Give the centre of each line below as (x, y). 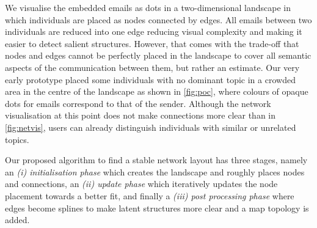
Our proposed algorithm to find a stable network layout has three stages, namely (156, 160)
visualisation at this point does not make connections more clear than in (140, 115)
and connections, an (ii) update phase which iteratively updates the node (141, 184)
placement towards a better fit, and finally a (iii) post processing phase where (150, 195)
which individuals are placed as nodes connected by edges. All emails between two (158, 19)
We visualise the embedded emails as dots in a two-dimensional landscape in (148, 7)
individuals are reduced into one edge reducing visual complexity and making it (154, 31)
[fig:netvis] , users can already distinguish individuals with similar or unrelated (151, 127)
